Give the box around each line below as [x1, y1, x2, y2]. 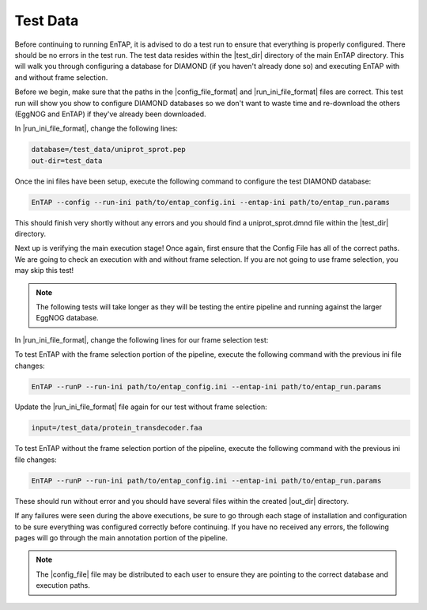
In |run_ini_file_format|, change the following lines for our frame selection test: [14, 335, 269, 344]
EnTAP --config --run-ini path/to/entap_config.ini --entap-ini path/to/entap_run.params [31, 198, 391, 206]
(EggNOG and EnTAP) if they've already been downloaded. [14, 109, 206, 119]
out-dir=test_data [31, 156, 103, 165]
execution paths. [36, 581, 91, 590]
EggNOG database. [36, 313, 99, 323]
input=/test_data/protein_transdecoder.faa [31, 423, 203, 433]
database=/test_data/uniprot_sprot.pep [31, 145, 186, 154]
